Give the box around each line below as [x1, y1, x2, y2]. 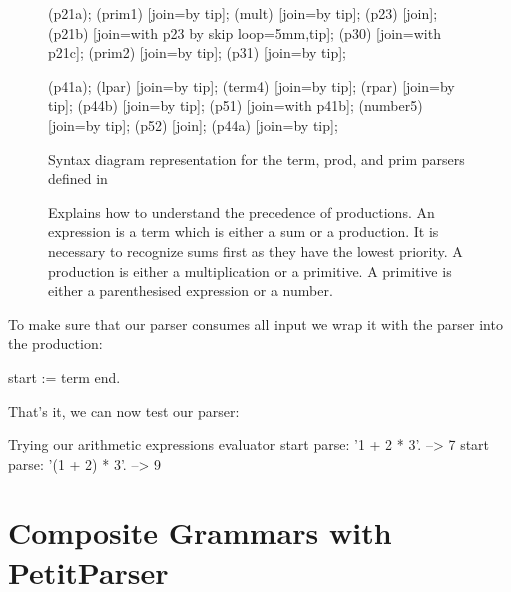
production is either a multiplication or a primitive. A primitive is [48, 260, 452, 281]
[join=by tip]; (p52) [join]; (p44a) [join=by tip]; [48, 114, 338, 135]
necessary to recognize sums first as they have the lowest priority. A [48, 240, 463, 261]
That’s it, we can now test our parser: [8, 400, 240, 421]
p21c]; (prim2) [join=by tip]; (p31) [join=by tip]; [48, 42, 347, 63]
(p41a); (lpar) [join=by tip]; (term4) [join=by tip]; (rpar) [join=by [48, 75, 455, 96]
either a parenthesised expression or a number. [48, 280, 333, 301]
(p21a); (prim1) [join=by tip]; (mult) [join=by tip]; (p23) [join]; [48, 3, 438, 23]
